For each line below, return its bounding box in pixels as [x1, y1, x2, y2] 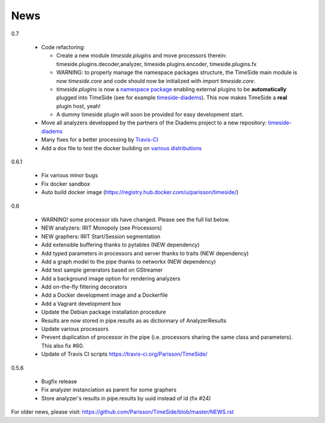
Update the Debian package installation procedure [41, 308, 167, 315]
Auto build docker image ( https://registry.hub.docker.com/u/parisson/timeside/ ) [41, 189, 239, 196]
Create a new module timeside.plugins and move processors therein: [56, 52, 227, 59]
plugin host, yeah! [56, 102, 101, 109]
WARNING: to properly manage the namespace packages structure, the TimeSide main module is [56, 69, 297, 76]
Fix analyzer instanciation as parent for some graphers [41, 386, 177, 394]
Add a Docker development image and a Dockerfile [41, 291, 168, 299]
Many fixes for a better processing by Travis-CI [41, 136, 159, 144]
